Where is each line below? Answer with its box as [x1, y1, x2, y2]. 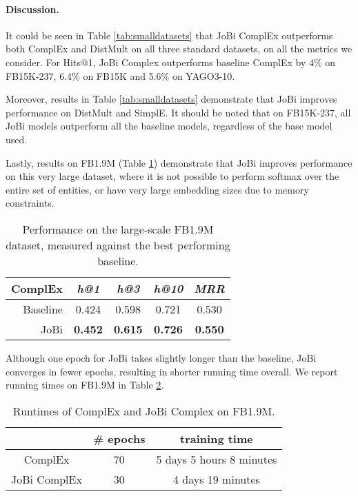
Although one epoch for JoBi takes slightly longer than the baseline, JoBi [6, 350, 317, 364]
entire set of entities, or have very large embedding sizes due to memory [6, 182, 309, 196]
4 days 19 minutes [172, 471, 260, 487]
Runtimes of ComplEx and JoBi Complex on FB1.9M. [12, 402, 275, 419]
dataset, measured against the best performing [6, 236, 230, 253]
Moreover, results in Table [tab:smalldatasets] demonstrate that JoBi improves [6, 92, 337, 106]
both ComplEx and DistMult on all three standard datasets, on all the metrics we [6, 41, 352, 56]
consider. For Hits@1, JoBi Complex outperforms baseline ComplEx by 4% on [6, 54, 336, 69]
